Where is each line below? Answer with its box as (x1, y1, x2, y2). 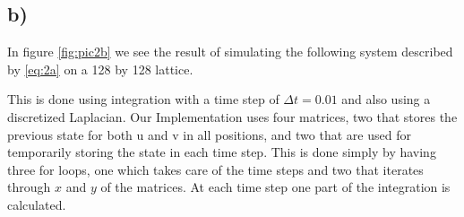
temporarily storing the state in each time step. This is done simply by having (7, 143, 436, 161)
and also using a (341, 90, 431, 108)
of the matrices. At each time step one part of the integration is (100, 178, 451, 196)
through (7, 178, 51, 196)
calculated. (7, 195, 66, 213)
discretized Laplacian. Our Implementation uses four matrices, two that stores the (7, 107, 458, 126)
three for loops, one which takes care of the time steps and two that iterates (7, 160, 424, 178)
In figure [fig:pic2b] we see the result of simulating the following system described (7, 42, 453, 61)
